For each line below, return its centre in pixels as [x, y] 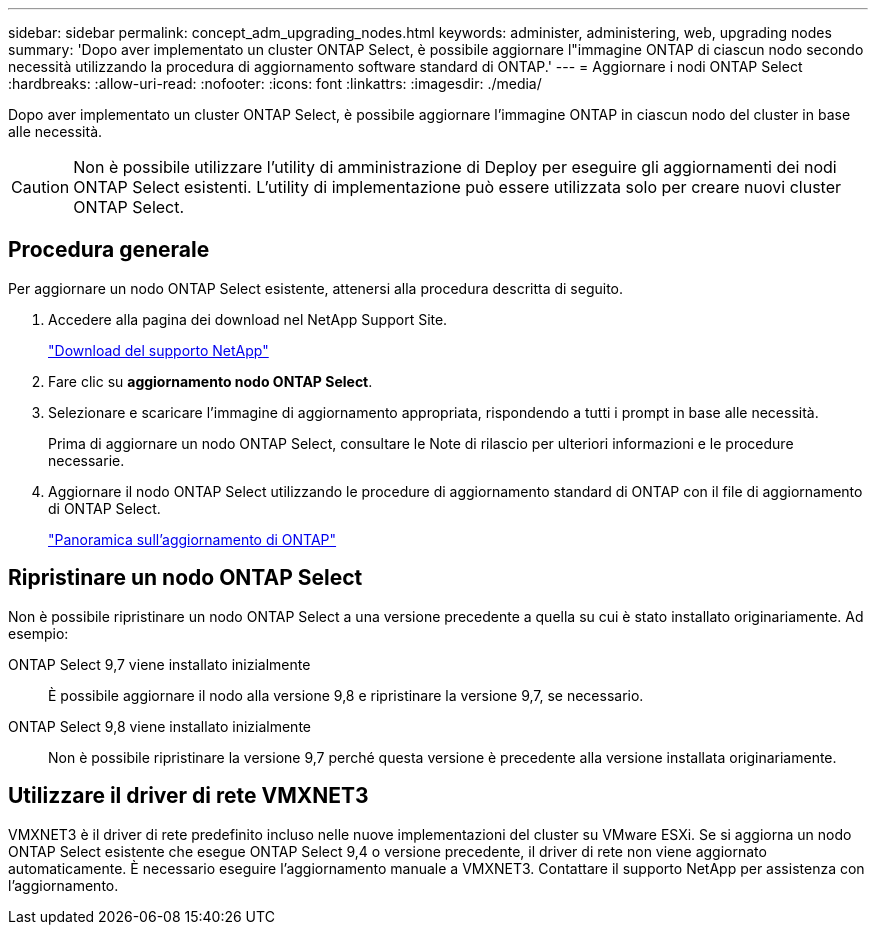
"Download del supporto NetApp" [158, 350]
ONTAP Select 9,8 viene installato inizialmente [159, 726]
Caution [40, 187]
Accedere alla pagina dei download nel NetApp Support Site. [248, 319]
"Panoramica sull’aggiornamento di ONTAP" [192, 539]
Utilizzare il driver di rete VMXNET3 [188, 796]
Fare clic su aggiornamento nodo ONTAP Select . [210, 381]
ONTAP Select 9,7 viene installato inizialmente [159, 664]
